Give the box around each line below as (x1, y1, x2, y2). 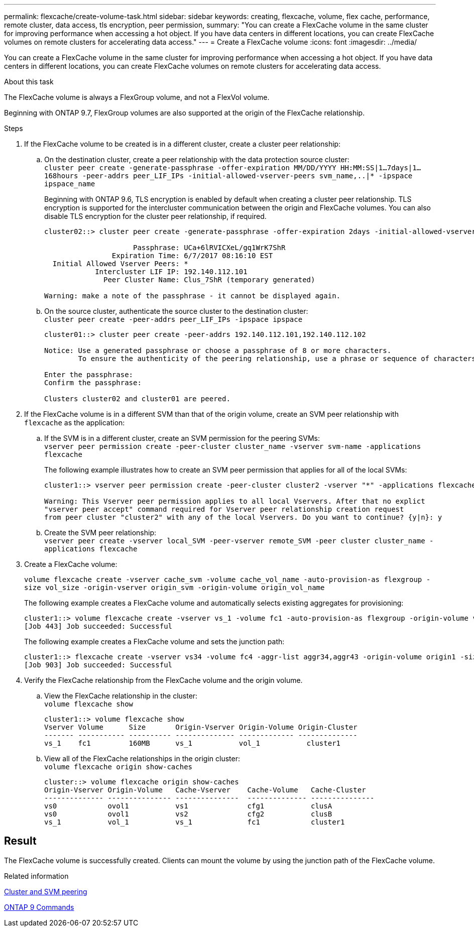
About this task (4, 77, 54, 86)
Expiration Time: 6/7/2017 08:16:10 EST (111, 252, 273, 260)
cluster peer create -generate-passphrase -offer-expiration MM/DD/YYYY (44, 164, 336, 172)
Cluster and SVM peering (4, 887, 87, 896)
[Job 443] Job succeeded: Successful (24, 622, 173, 630)
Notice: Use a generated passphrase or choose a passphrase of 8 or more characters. (44, 346, 392, 355)
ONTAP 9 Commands (4, 902, 74, 911)
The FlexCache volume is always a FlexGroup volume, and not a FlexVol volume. (4, 93, 270, 101)
